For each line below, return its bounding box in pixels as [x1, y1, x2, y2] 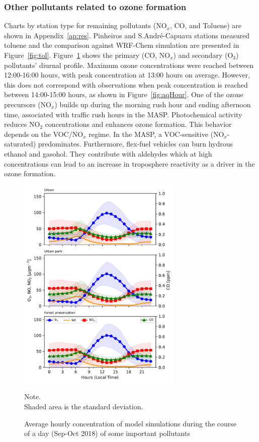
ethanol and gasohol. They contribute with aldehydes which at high [4, 148, 212, 159]
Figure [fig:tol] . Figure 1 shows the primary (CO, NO [4, 50, 170, 60]
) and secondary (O [173, 50, 233, 60]
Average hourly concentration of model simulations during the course [24, 418, 237, 428]
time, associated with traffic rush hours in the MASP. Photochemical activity [4, 109, 242, 119]
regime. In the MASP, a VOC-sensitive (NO [89, 128, 224, 139]
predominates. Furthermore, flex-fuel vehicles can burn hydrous [38, 138, 233, 149]
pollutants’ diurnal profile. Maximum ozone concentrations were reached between [4, 59, 254, 70]
